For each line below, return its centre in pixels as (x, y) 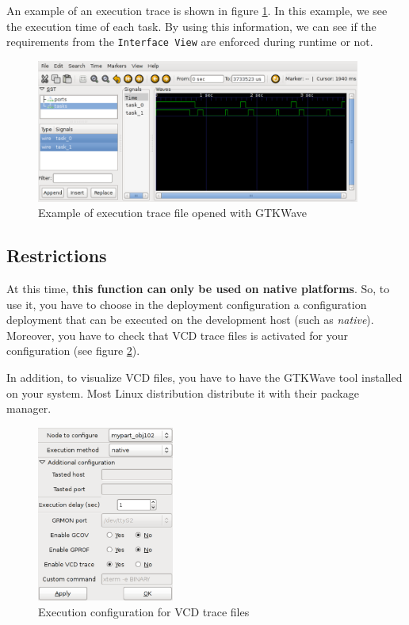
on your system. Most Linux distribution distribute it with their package (183, 393)
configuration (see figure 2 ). (73, 351)
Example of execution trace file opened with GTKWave (173, 213)
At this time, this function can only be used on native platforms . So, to (198, 289)
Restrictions (57, 255)
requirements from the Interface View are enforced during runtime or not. (190, 42)
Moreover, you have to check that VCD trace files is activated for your (177, 335)
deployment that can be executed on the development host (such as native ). (190, 320)
